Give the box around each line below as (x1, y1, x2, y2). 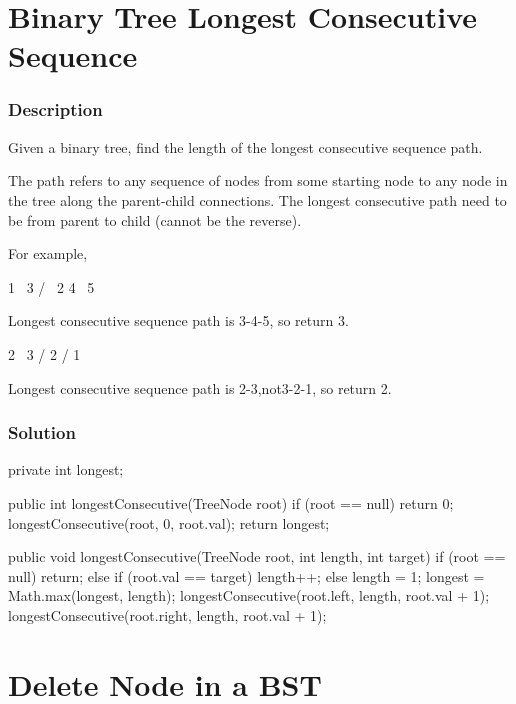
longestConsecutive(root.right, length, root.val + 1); (8, 604, 327, 625)
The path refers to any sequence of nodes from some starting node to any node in (8, 170, 508, 191)
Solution (8, 420, 76, 445)
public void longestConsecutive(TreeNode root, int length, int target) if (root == (8, 546, 506, 567)
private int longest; (8, 459, 124, 480)
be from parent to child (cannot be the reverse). (8, 209, 302, 230)
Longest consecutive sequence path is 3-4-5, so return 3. (8, 310, 349, 331)
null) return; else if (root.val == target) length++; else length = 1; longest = (8, 565, 485, 586)
